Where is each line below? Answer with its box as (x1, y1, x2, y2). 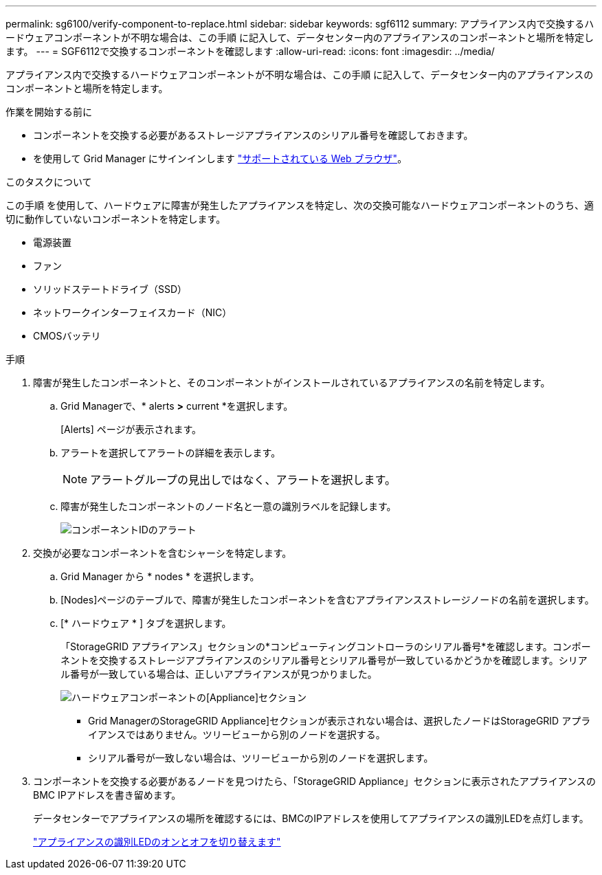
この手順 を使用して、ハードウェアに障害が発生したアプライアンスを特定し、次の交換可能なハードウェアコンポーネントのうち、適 (5, 199, 594, 211)
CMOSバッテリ (33, 330, 101, 342)
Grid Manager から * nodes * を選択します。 (60, 571, 260, 582)
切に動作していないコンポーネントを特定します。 (5, 213, 226, 225)
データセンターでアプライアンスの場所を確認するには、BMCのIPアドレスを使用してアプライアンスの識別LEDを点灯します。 (33, 812, 589, 824)
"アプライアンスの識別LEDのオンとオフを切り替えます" (33, 836, 281, 848)
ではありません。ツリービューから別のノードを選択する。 (126, 729, 386, 740)
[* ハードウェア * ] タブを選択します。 (60, 617, 232, 629)
